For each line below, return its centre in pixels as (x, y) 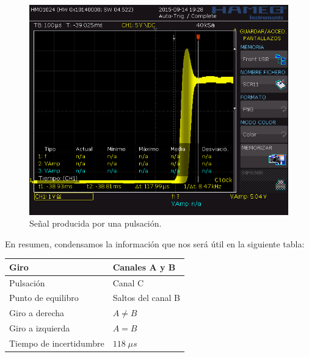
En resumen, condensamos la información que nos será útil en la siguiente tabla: (155, 243)
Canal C (128, 282)
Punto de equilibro (44, 298)
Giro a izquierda (40, 328)
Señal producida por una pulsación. (96, 223)
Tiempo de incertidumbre (57, 343)
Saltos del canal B (146, 298)
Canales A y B (144, 267)
